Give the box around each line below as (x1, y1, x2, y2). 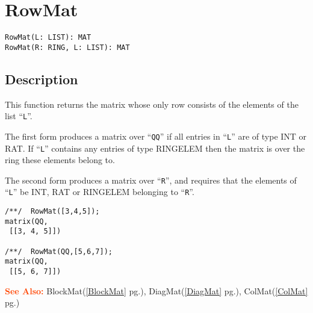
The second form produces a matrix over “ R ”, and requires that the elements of (5, 173, 297, 186)
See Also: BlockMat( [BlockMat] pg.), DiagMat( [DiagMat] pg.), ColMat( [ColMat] (5, 284, 308, 297)
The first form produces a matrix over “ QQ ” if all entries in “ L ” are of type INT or (5, 129, 307, 142)
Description (5, 69, 78, 88)
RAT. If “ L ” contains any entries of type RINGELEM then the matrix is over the (5, 141, 305, 154)
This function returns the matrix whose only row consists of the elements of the (5, 98, 299, 110)
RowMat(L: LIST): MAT (5, 33, 91, 42)
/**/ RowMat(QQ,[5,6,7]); (5, 247, 113, 256)
